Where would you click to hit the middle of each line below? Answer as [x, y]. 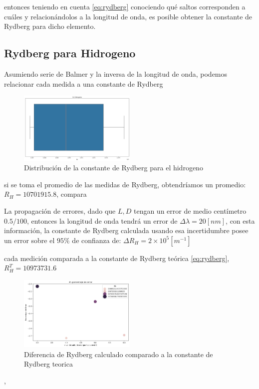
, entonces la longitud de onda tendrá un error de [102, 220]
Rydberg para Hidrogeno [70, 53]
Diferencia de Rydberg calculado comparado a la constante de [119, 354]
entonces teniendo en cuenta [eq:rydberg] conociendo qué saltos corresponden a [125, 6]
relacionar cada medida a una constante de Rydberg [84, 83]
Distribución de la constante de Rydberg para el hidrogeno [114, 168]
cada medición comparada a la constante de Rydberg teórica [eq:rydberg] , [117, 258]
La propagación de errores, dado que [60, 210]
